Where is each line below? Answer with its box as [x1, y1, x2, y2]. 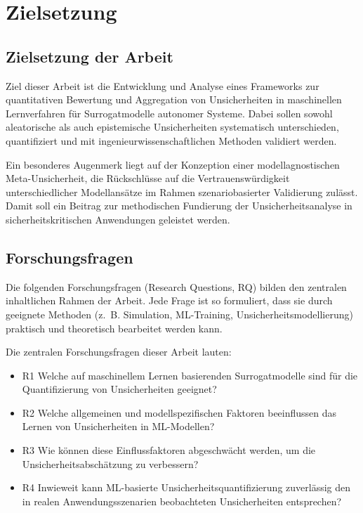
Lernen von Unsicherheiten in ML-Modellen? [22, 419, 215, 434]
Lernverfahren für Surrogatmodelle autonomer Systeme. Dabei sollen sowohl [6, 105, 333, 120]
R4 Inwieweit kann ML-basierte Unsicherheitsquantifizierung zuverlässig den [22, 480, 351, 495]
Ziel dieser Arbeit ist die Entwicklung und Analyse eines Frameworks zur [6, 78, 319, 93]
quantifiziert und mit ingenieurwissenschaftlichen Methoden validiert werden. [6, 133, 337, 148]
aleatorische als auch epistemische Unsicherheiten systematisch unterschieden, [6, 119, 339, 134]
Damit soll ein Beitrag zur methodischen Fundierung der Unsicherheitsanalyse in [6, 198, 352, 213]
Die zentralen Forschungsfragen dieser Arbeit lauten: [6, 344, 232, 359]
